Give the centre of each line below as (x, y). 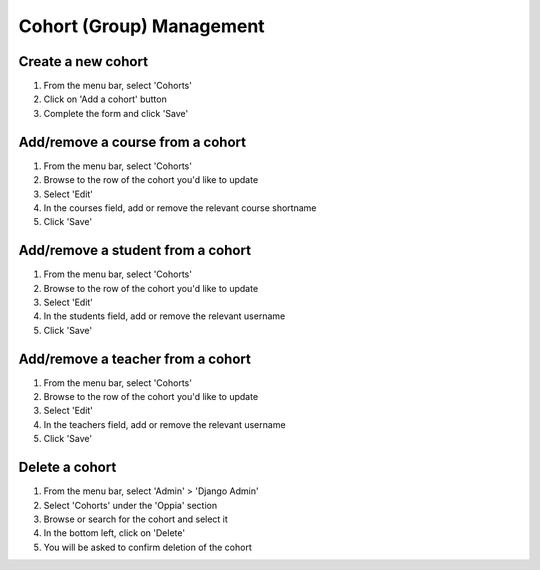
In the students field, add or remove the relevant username (164, 316)
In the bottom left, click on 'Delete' (114, 533)
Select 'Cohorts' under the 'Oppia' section (130, 505)
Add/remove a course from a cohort (132, 141)
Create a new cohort (83, 61)
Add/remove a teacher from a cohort (135, 358)
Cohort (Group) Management (141, 26)
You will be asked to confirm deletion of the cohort (147, 547)
